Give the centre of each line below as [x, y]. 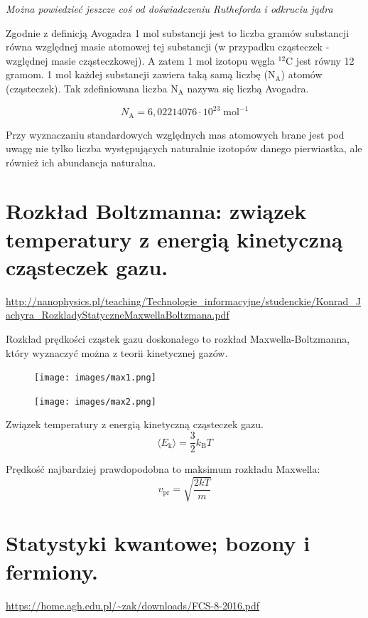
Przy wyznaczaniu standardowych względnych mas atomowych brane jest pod [175, 134]
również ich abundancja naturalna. [81, 162]
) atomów [302, 74]
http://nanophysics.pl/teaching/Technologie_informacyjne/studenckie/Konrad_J [183, 300]
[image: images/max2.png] [95, 401]
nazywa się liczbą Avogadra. [248, 88]
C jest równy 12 [320, 60]
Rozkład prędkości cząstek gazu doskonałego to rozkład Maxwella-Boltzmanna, [178, 338]
